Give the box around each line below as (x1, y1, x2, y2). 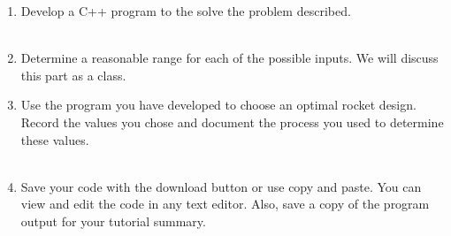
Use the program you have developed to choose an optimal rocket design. (20, 95, 417, 114)
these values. (20, 130, 89, 148)
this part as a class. (20, 65, 126, 84)
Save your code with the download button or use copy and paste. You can (20, 177, 422, 195)
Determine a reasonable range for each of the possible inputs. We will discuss (20, 49, 439, 67)
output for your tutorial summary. (20, 211, 206, 230)
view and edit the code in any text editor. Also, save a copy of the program (20, 194, 430, 213)
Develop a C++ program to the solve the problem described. (20, 2, 351, 19)
